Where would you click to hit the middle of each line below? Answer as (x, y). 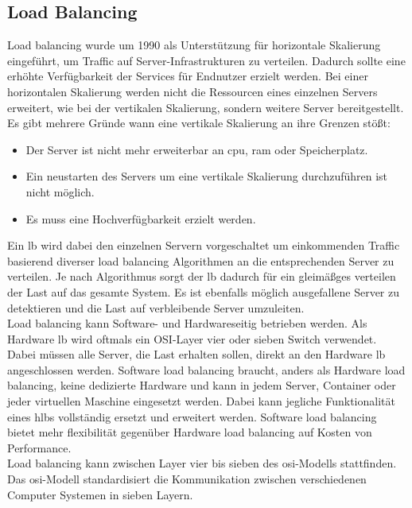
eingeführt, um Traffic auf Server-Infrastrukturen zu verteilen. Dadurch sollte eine (206, 60)
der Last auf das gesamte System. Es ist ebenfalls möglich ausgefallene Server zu (204, 291)
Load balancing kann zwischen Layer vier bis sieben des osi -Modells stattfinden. (202, 463)
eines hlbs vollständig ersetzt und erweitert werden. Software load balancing (192, 416)
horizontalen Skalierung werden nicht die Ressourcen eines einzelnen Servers (192, 91)
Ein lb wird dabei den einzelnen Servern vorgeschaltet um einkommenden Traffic (204, 245)
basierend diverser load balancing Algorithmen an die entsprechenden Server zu (201, 260)
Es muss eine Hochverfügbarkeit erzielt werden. (141, 218)
